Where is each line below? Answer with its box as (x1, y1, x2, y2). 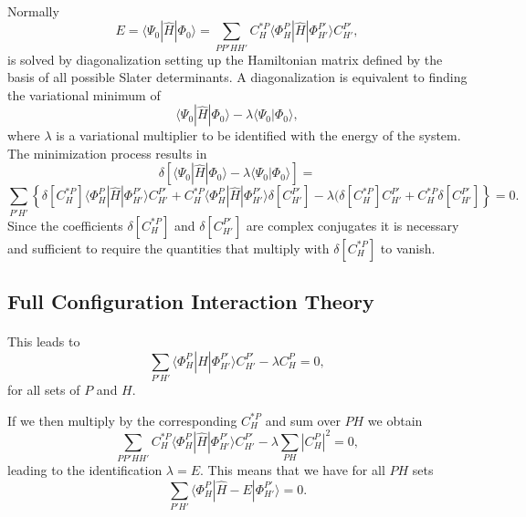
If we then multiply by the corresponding (7, 410, 237, 429)
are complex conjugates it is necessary (246, 215, 459, 234)
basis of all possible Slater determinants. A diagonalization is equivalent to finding (7, 67, 468, 87)
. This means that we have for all (200, 460, 385, 480)
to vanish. (380, 238, 436, 257)
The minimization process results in (7, 143, 207, 162)
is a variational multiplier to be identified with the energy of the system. (56, 126, 461, 145)
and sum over (265, 410, 341, 429)
